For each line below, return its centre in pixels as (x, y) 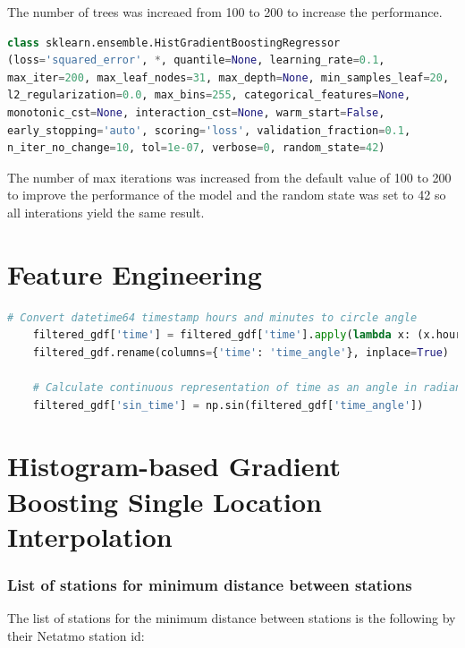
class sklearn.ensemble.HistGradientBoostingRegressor (174, 43)
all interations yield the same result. (106, 212)
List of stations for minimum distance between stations (210, 584)
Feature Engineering (135, 273)
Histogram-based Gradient (174, 466)
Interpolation (90, 536)
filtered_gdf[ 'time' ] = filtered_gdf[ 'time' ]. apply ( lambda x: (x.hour (247, 335)
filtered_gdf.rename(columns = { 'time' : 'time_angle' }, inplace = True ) (241, 352)
